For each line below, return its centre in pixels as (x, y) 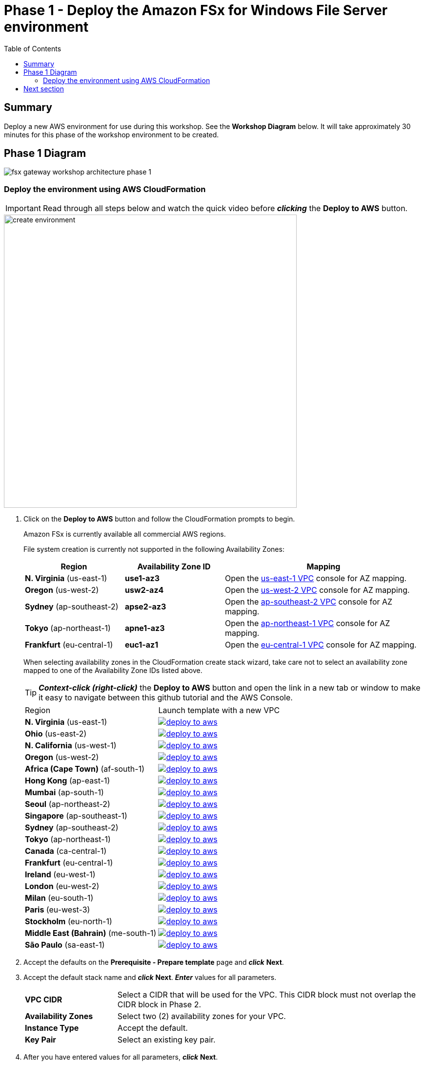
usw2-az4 (144, 590)
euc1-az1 (142, 645)
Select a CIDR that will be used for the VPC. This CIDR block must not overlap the (267, 995)
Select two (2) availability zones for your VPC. (202, 1016)
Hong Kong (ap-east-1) (68, 781)
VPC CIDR (44, 1000)
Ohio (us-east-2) (56, 734)
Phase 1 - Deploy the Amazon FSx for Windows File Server (196, 10)
